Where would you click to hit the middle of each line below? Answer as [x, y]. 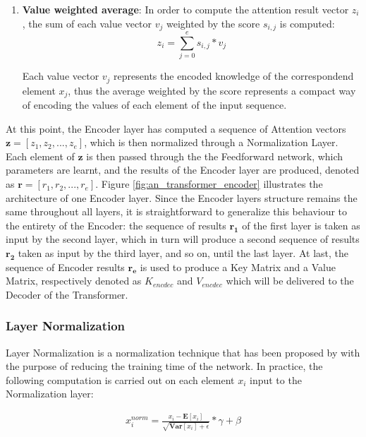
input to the [275, 379]
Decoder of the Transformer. [67, 294]
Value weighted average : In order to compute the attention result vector [185, 9]
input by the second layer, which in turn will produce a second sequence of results [183, 239]
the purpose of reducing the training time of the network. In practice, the [164, 366]
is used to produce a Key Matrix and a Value [238, 267]
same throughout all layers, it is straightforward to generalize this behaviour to [177, 211]
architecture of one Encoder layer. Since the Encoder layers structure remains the [182, 197]
